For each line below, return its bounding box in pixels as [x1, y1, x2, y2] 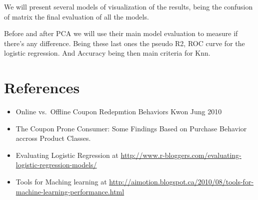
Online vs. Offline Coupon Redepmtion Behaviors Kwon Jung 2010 [15, 106, 222, 117]
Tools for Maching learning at [15, 176, 107, 187]
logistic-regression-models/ [15, 159, 97, 170]
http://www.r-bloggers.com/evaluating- [120, 149, 241, 160]
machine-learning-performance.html [15, 186, 124, 196]
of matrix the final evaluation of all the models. [4, 11, 149, 22]
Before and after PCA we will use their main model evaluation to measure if [4, 28, 238, 39]
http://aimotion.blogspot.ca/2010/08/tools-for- [109, 176, 254, 187]
